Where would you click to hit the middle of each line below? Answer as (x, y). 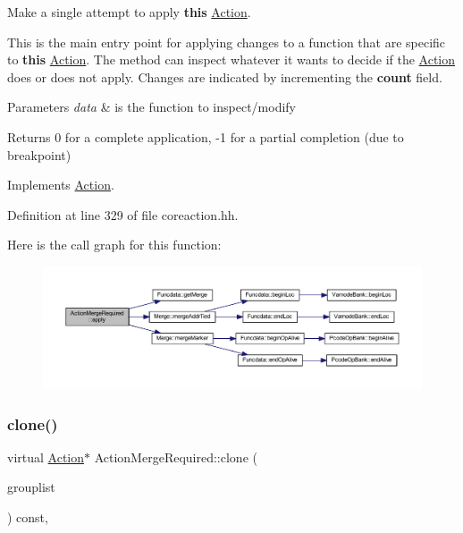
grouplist (31, 487)
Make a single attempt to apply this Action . (129, 12)
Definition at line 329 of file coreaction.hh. (123, 214)
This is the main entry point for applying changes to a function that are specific (227, 42)
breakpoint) (39, 154)
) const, (28, 516)
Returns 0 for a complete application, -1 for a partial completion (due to (206, 136)
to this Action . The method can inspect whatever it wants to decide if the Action (231, 59)
